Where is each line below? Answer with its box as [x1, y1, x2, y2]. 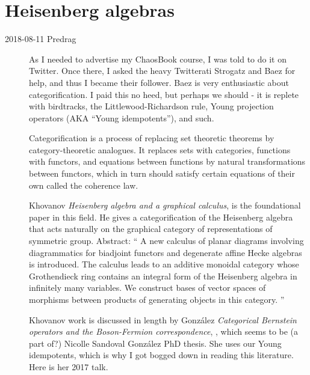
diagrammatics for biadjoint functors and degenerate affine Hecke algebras [29, 246, 302, 258]
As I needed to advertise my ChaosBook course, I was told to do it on [29, 52, 287, 65]
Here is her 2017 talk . [29, 360, 108, 373]
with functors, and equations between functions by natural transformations [29, 155, 306, 168]
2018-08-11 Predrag [5, 32, 76, 45]
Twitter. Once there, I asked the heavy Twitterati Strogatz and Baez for [29, 64, 296, 77]
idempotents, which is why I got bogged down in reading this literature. [29, 349, 294, 361]
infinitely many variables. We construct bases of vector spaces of [29, 281, 266, 294]
